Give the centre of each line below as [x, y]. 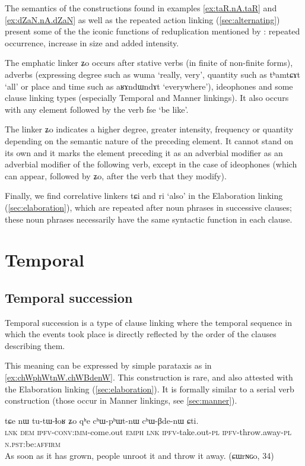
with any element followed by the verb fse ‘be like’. [97, 109]
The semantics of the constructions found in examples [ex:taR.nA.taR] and [141, 8]
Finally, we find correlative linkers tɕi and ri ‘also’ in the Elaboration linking [144, 196]
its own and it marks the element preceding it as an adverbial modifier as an [144, 152]
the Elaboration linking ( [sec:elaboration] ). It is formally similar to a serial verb [150, 389]
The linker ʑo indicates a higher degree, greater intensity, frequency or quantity [149, 129]
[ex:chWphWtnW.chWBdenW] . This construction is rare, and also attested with [149, 377]
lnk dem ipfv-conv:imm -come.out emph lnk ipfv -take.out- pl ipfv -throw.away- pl [148, 432]
